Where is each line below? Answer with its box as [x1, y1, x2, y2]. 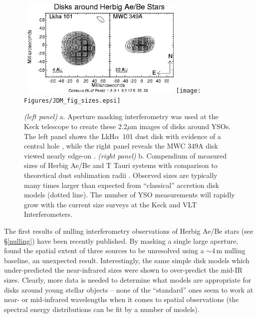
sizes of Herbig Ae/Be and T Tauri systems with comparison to [24, 160, 218, 170]
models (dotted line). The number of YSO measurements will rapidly [24, 189, 235, 200]
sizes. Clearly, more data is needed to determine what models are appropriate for [4, 274, 252, 285]
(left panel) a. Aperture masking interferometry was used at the [24, 111, 219, 122]
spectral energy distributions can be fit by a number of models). [4, 304, 200, 314]
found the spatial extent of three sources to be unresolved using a [4, 245, 204, 256]
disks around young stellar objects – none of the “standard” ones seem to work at [4, 284, 254, 295]
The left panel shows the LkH [24, 131, 115, 141]
